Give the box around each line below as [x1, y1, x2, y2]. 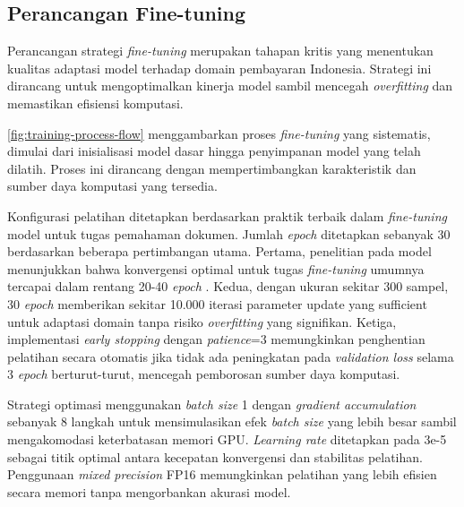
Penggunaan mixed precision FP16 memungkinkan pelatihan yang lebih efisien [7, 465, 437, 484]
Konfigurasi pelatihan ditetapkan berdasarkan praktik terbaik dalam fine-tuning [7, 206, 447, 225]
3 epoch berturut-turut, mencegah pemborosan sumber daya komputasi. [7, 365, 400, 383]
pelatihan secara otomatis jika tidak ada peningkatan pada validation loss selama [7, 347, 454, 365]
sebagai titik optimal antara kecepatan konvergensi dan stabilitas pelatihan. [7, 447, 423, 466]
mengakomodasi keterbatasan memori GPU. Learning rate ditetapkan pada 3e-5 [7, 430, 447, 449]
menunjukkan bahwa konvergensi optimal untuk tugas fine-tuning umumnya [7, 259, 425, 278]
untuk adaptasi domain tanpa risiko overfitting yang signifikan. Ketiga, [7, 312, 397, 331]
